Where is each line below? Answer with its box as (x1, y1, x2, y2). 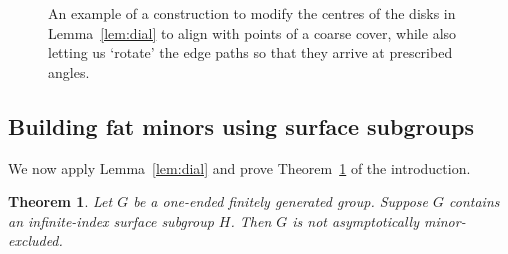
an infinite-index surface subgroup (8, 210, 214, 231)
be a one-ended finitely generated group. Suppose (133, 191, 429, 212)
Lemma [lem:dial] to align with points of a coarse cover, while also (48, 22, 457, 43)
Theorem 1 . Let (8, 191, 113, 212)
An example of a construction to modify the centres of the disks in (48, 3, 456, 23)
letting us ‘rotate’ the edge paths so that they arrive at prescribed (48, 42, 453, 63)
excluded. (8, 230, 63, 251)
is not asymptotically (292, 210, 419, 231)
